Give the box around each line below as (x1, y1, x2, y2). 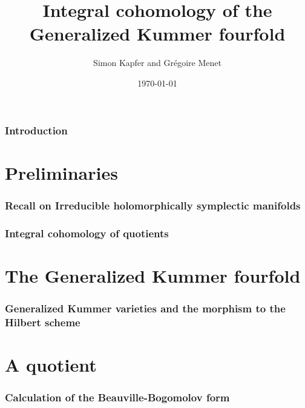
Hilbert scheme (5, 314, 80, 329)
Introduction (5, 122, 68, 137)
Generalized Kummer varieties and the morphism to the (5, 300, 286, 315)
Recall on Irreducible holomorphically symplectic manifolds (5, 197, 301, 212)
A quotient (5, 352, 97, 377)
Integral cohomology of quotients (5, 225, 169, 240)
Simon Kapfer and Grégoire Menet (93, 56, 221, 69)
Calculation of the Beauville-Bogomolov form (5, 389, 230, 404)
